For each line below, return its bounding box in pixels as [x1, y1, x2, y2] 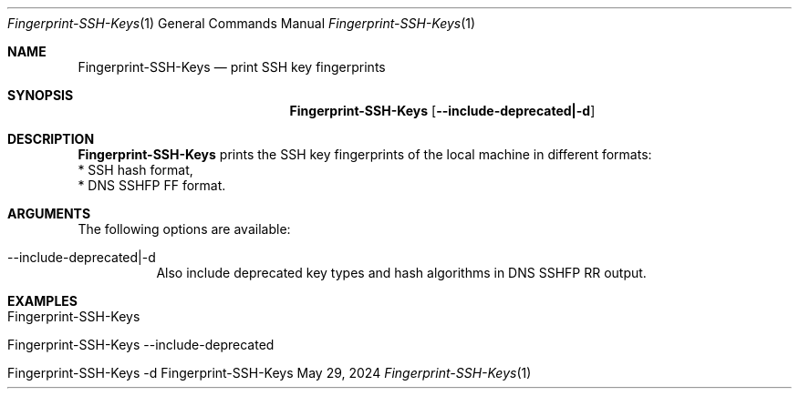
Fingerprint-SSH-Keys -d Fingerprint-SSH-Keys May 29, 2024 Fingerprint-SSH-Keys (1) [7, 365, 532, 381]
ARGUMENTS [7, 206, 91, 221]
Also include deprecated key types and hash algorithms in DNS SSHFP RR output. [156, 265, 647, 280]
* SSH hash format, [78, 162, 193, 178]
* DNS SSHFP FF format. [78, 178, 226, 193]
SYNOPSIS [7, 87, 74, 103]
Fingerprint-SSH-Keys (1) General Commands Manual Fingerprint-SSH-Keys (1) [7, 15, 476, 31]
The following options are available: [78, 221, 291, 237]
